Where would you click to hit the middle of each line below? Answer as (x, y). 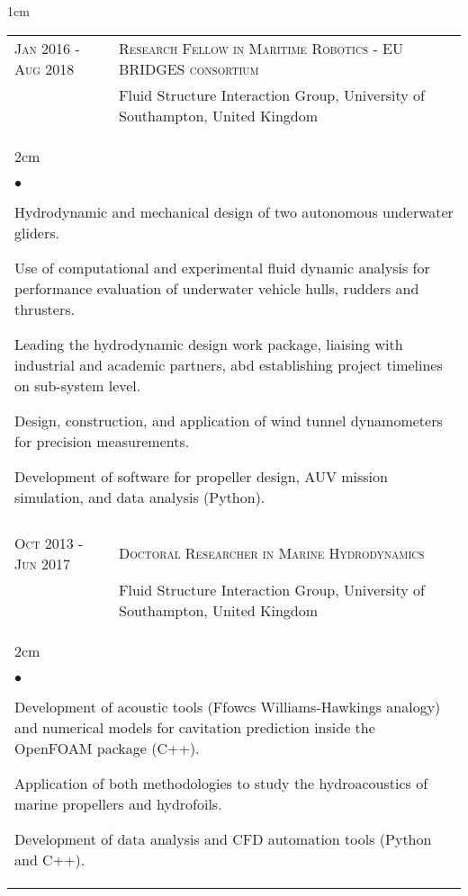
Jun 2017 (43, 563)
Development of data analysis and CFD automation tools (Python (223, 838)
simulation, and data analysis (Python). (140, 497)
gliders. (37, 232)
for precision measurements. (102, 441)
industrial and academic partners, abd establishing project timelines (229, 364)
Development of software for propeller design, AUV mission (201, 476)
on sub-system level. (78, 385)
